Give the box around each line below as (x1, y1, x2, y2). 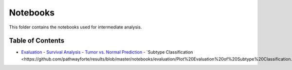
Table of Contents (9, 37, 65, 45)
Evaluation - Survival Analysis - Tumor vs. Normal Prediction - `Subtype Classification (21, 49, 193, 55)
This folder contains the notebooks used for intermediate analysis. (9, 24, 142, 30)
